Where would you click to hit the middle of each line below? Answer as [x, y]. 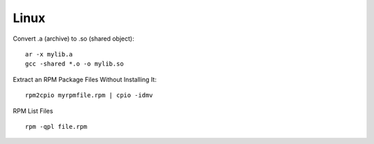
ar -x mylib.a [49, 54]
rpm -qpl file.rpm [56, 126]
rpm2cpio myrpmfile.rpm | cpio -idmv [89, 95]
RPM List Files [33, 111]
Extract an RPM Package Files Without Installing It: [85, 79]
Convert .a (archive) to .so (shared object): [73, 39]
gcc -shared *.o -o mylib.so [74, 64]
